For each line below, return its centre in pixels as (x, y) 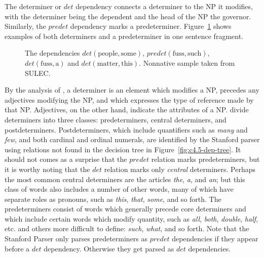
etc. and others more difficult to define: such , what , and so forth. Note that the (127, 228)
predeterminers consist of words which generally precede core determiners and (125, 209)
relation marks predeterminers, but (205, 159)
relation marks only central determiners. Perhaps (180, 169)
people (108, 54)
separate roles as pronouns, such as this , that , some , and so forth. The (113, 199)
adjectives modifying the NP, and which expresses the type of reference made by (129, 99)
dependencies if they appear (215, 239)
